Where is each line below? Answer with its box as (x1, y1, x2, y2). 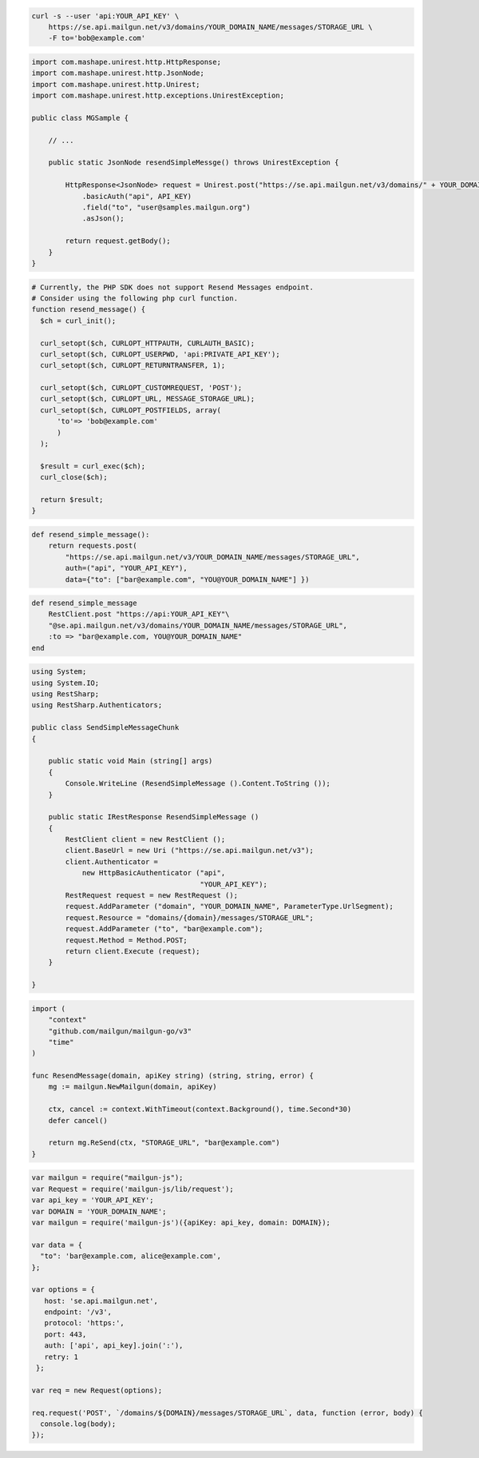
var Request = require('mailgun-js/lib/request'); (31, 1184, 235, 1193)
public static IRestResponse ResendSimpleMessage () (48, 812, 259, 822)
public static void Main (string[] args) (48, 756, 213, 766)
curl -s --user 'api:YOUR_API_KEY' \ (31, 11, 180, 20)
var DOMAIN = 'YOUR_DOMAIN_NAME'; (31, 1207, 167, 1216)
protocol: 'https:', (44, 1319, 125, 1328)
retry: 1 (44, 1352, 79, 1361)
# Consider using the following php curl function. (31, 293, 239, 303)
